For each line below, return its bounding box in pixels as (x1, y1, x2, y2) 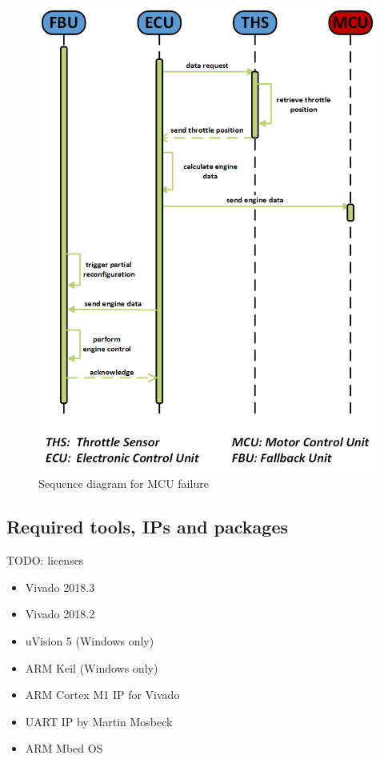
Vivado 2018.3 (25, 578, 95, 595)
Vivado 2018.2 (25, 605, 95, 622)
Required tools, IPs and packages (6, 514, 288, 539)
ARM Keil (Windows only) (25, 659, 158, 676)
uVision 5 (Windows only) (25, 632, 154, 649)
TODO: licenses (6, 552, 84, 569)
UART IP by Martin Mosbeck (25, 713, 173, 729)
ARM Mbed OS (25, 740, 103, 757)
